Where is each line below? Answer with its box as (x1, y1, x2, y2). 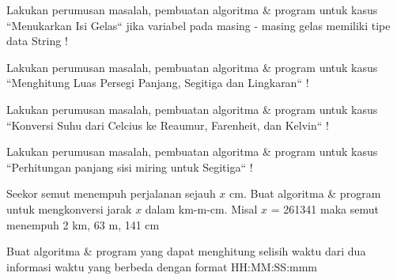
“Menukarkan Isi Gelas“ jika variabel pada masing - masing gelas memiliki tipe (6, 17, 391, 33)
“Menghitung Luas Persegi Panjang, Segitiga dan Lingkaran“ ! (6, 74, 309, 91)
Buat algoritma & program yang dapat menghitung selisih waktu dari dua (6, 243, 366, 259)
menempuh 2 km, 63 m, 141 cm (6, 216, 160, 233)
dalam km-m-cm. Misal (145, 200, 258, 217)
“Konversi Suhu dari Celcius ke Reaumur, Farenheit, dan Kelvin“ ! (6, 116, 329, 133)
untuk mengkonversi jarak (6, 200, 132, 217)
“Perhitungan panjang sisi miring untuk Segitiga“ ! (6, 158, 253, 175)
